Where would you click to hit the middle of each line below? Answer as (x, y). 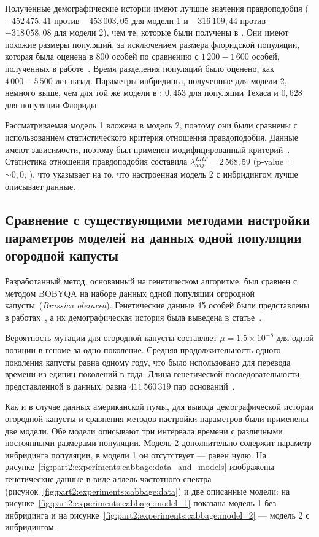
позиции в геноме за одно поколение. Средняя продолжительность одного (143, 350)
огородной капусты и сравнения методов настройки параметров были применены (157, 419)
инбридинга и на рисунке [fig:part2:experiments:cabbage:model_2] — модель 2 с (157, 515)
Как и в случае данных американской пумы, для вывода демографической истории (159, 406)
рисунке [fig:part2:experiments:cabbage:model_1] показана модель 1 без (141, 503)
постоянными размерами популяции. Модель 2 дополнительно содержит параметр (158, 443)
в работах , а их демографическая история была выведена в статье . (133, 317)
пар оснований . (204, 386)
